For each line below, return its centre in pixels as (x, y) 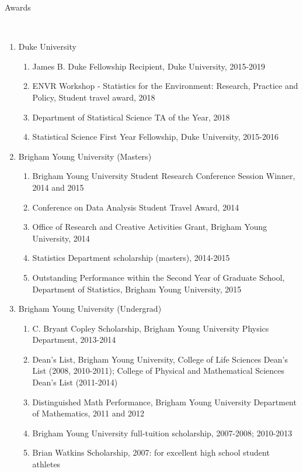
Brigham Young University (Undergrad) (90, 309)
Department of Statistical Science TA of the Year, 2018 (131, 117)
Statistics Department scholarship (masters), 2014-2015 (131, 258)
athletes (46, 464)
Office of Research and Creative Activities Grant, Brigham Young (150, 227)
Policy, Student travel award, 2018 (94, 97)
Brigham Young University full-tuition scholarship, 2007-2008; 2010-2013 (162, 433)
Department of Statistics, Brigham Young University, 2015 (137, 289)
